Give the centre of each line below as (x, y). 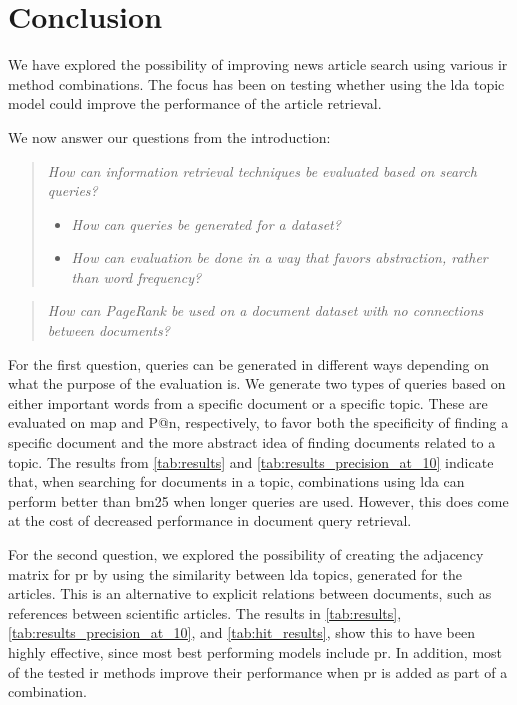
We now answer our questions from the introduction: (169, 136)
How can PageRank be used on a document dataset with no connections (265, 310)
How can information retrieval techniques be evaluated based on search (262, 170)
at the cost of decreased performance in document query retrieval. (210, 520)
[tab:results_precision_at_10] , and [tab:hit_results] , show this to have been (241, 632)
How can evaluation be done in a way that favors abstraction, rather (279, 257)
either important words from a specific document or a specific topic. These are (248, 402)
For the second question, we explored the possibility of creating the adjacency (246, 554)
